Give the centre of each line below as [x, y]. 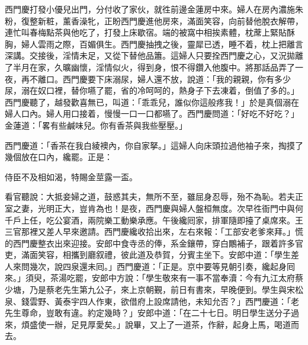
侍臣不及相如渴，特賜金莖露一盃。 [71, 176]
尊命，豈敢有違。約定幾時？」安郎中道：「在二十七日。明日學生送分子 [156, 313]
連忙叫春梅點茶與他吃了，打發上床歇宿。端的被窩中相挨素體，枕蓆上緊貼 [146, 32]
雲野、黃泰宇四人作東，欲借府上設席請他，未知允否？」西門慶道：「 [160, 301]
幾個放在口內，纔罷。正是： [59, 157]
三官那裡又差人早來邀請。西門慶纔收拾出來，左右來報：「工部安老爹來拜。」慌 [154, 231]
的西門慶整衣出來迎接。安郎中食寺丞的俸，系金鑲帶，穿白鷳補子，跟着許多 [150, 243]
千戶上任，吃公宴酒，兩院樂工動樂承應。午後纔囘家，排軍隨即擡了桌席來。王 [154, 220]
